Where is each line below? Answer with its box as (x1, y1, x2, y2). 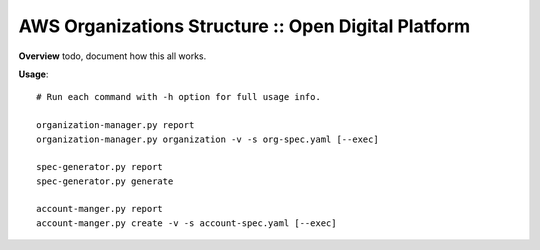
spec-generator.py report (36, 161, 164, 173)
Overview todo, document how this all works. (18, 50, 207, 62)
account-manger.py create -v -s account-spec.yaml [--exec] (36, 217, 337, 229)
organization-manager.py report (36, 120, 195, 131)
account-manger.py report (36, 203, 164, 215)
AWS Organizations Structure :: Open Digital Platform (18, 15, 471, 37)
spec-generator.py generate (36, 175, 174, 187)
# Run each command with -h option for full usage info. (36, 91, 322, 103)
